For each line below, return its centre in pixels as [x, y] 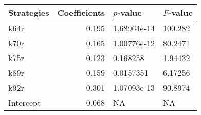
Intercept [25, 102]
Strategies [29, 13]
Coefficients [81, 13]
